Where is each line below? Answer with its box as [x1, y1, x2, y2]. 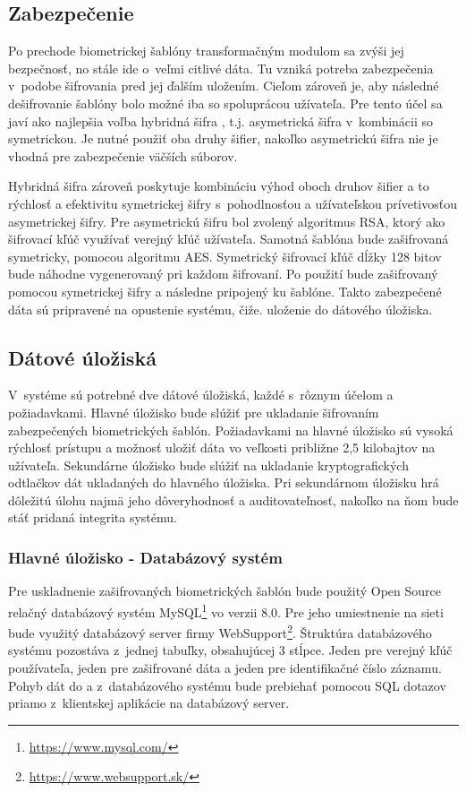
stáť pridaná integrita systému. [8, 508, 177, 527]
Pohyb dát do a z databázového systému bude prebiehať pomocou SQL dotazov [8, 676, 446, 694]
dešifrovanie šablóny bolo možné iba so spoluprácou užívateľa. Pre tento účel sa [8, 93, 443, 112]
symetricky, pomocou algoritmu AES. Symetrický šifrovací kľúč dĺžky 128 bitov [8, 246, 442, 265]
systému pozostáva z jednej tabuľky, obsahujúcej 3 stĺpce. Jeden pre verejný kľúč [8, 641, 453, 659]
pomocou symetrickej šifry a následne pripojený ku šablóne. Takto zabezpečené [8, 281, 442, 300]
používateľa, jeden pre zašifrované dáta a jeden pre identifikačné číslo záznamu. [8, 658, 442, 676]
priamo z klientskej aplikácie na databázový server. [8, 693, 290, 712]
